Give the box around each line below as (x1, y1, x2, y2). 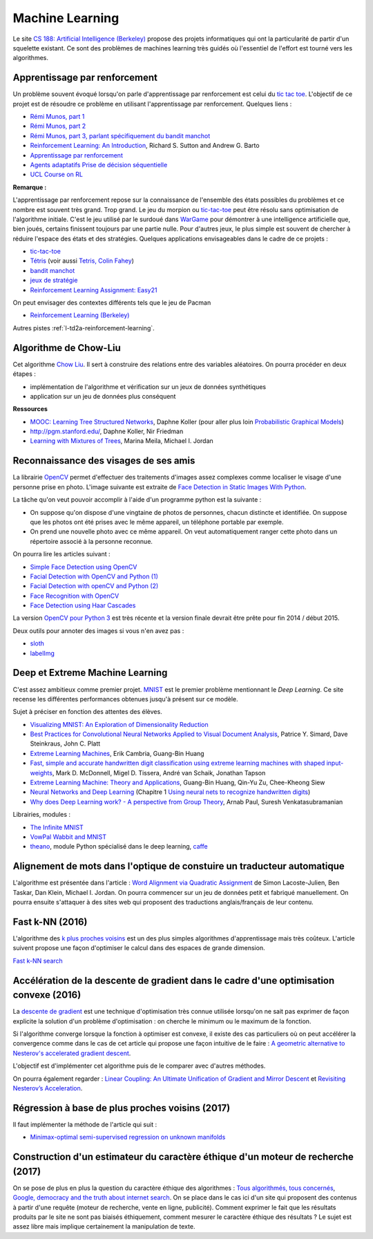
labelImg (30, 649, 55, 657)
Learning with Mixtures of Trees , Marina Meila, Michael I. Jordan (30, 437, 213, 445)
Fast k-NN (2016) (12, 916, 88, 927)
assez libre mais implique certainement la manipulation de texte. (12, 1222, 195, 1231)
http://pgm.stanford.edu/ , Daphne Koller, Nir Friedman (30, 427, 184, 435)
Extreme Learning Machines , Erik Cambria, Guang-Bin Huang (30, 749, 204, 757)
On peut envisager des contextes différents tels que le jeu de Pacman (12, 299, 211, 307)
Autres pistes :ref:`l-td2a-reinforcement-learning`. (12, 323, 155, 332)
